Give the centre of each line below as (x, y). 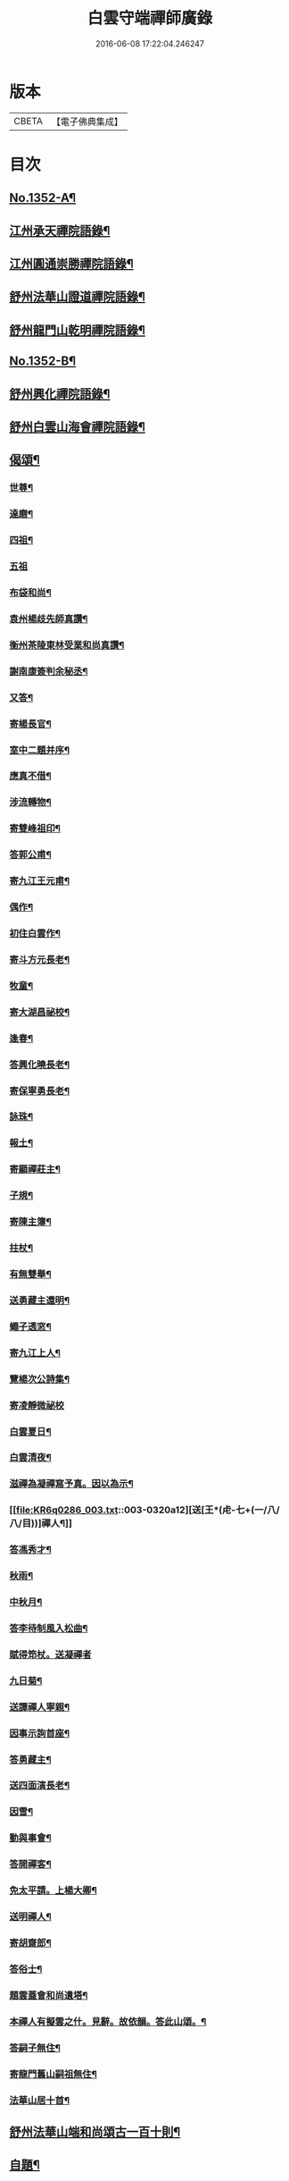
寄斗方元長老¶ (39, 959)
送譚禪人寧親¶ (39, 1706)
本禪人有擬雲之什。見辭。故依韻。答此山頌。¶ (108, 2021)
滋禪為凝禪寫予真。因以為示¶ (71, 1484)
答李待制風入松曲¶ (49, 1628)
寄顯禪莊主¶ (35, 1169)
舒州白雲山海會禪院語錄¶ (77, 427)
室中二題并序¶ (39, 750)
